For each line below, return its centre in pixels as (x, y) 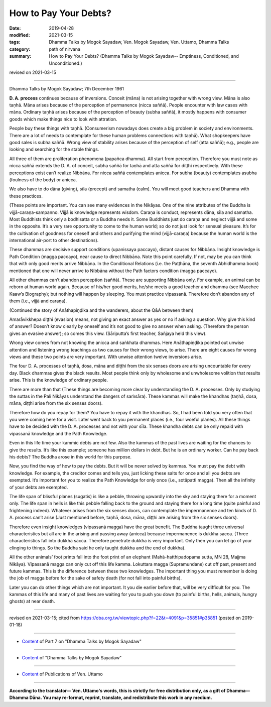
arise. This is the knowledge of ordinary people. (58, 380)
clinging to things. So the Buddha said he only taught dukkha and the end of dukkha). (97, 548)
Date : (15, 28)
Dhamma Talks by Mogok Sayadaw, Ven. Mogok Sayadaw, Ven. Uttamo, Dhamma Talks (139, 42)
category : (20, 49)
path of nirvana (64, 49)
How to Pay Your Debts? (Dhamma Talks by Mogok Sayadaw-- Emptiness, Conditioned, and (144, 56)
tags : (15, 42)
